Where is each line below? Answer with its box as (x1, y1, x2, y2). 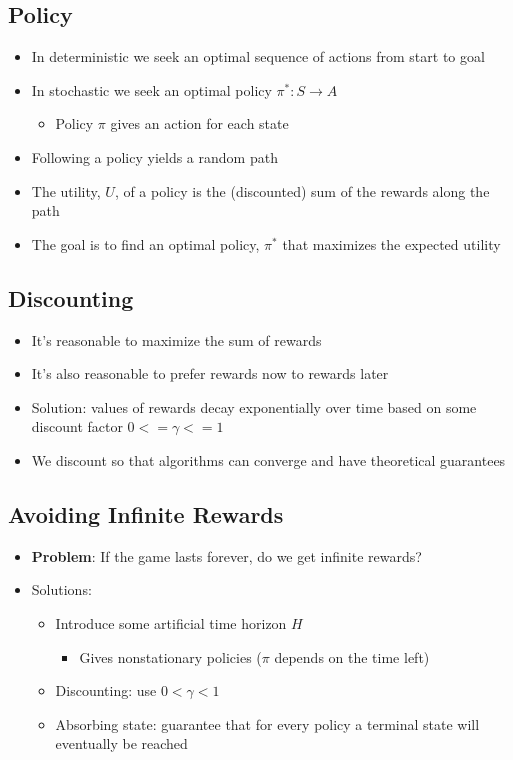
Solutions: (31, 579, 92, 600)
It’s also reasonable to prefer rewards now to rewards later (31, 363, 389, 384)
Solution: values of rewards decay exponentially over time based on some (31, 396, 477, 417)
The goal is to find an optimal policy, (31, 233, 260, 254)
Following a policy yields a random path (31, 146, 278, 167)
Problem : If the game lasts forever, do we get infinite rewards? (31, 545, 422, 566)
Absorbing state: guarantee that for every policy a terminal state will (55, 713, 480, 734)
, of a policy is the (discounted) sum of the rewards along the (114, 180, 490, 201)
